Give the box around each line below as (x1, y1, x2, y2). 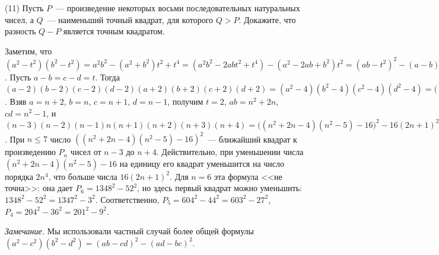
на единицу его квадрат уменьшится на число (119, 157, 285, 169)
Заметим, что (5, 44, 52, 57)
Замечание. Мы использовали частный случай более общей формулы (5, 225, 254, 237)
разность (5, 25, 36, 37)
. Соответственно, (95, 193, 160, 205)
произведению (5, 146, 56, 158)
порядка (5, 170, 33, 182)
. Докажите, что (238, 13, 296, 25)
